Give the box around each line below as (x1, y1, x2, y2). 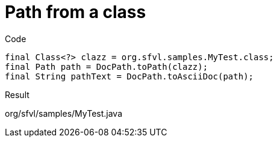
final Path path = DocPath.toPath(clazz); (5, 61, 208, 72)
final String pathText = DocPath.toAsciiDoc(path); (5, 71, 254, 81)
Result (5, 89, 30, 100)
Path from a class (5, 2, 146, 22)
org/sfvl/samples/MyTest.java (5, 108, 123, 119)
